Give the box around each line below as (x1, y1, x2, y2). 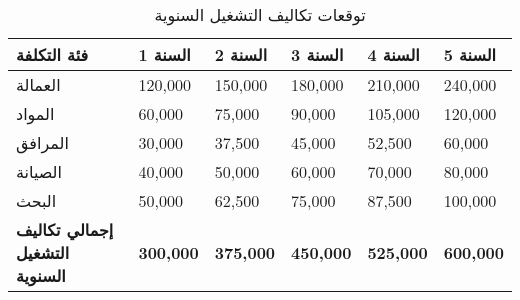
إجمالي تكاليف (16, 218, 114, 241)
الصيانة (16, 160, 62, 183)
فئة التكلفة (16, 43, 89, 66)
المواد (16, 102, 55, 125)
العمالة (16, 73, 61, 96)
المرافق (16, 131, 69, 154)
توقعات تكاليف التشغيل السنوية (154, 3, 366, 26)
